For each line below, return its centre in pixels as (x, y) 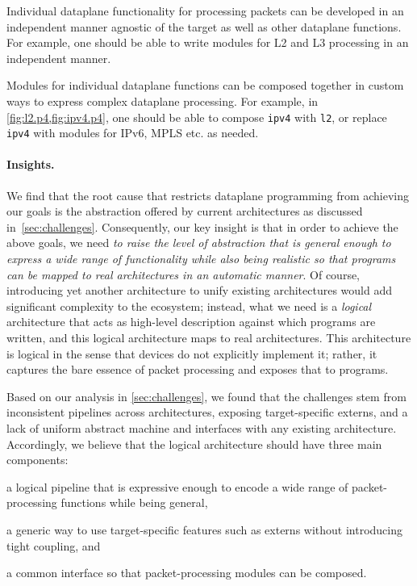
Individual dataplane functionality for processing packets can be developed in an (205, 10)
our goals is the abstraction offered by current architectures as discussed (185, 211)
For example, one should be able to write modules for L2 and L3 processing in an (208, 42)
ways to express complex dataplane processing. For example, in (163, 100)
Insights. (31, 164)
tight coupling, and (54, 545)
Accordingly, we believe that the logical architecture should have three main (194, 444)
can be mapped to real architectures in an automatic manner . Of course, (183, 274)
